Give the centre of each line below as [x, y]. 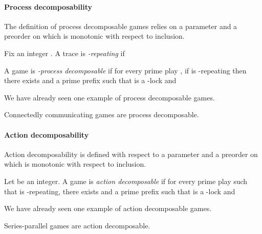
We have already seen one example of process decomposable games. [110, 97]
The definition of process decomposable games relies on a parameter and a [121, 26]
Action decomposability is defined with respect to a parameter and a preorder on [131, 154]
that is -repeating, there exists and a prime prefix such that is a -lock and [120, 191]
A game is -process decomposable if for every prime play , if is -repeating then [125, 70]
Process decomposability [48, 6]
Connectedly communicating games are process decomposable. [102, 114]
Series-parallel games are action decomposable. [77, 225]
